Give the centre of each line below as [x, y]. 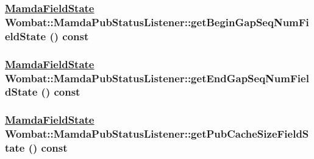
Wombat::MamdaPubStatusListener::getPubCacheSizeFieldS [157, 134]
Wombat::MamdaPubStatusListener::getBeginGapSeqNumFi [157, 22]
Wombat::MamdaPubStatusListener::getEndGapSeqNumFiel [157, 78]
